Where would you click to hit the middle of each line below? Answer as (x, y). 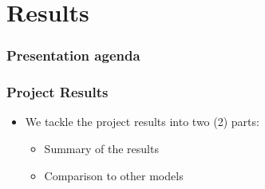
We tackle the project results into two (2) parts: (142, 122)
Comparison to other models (114, 175)
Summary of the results (101, 149)
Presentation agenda (73, 55)
